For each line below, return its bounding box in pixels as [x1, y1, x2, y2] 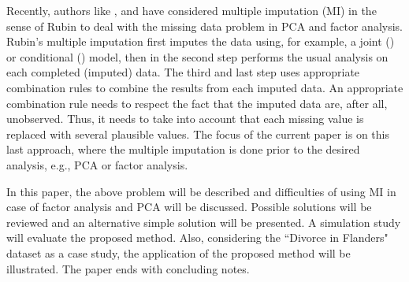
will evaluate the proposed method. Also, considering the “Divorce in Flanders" [6, 229, 389, 246]
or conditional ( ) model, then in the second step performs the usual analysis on [6, 48, 389, 65]
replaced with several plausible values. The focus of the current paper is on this [6, 125, 389, 142]
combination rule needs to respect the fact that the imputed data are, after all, [6, 95, 388, 111]
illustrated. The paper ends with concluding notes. [6, 260, 250, 276]
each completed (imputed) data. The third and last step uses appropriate [6, 64, 360, 80]
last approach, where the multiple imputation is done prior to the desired [6, 141, 360, 158]
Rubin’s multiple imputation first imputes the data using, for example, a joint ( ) [6, 33, 395, 50]
